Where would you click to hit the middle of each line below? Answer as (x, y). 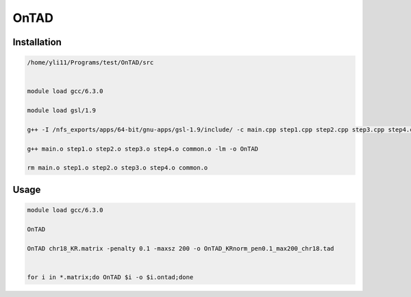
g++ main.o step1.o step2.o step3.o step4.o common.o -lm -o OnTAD (143, 148)
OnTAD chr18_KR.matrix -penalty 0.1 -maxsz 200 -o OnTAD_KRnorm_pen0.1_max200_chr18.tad (181, 248)
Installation (37, 42)
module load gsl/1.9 (61, 111)
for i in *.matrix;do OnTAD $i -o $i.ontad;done (110, 277)
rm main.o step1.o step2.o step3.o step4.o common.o (117, 168)
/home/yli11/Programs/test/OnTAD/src (90, 63)
